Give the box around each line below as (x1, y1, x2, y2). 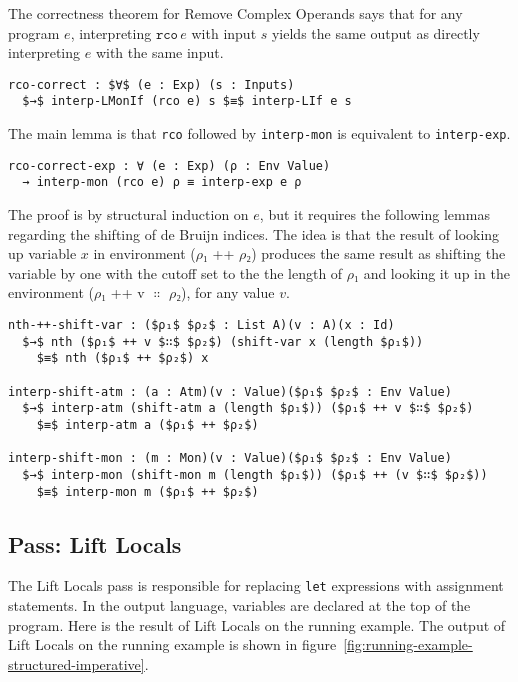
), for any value (181, 282, 275, 303)
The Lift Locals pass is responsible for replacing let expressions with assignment (8, 575, 504, 596)
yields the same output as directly (271, 22, 480, 43)
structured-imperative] (8, 653, 145, 674)
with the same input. (95, 42, 224, 63)
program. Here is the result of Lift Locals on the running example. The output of (8, 614, 506, 635)
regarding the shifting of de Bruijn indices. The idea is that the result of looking (8, 223, 500, 244)
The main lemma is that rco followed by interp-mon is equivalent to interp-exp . (8, 123, 511, 144)
